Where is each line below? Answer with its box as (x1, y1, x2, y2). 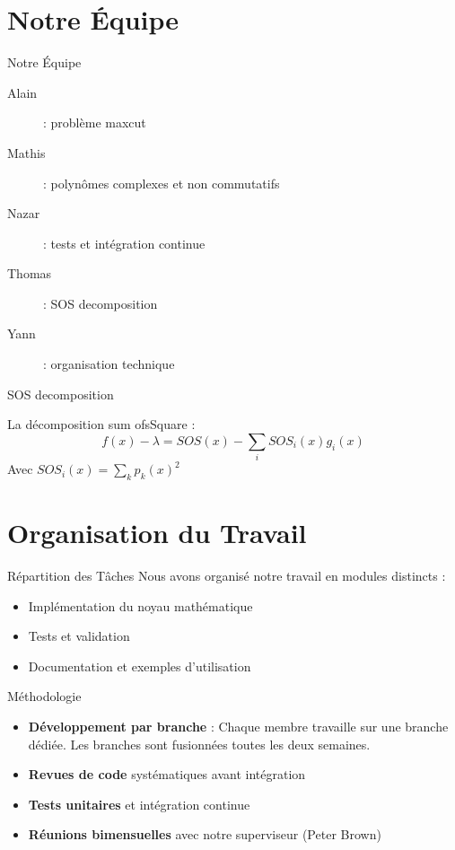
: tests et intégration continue (43, 233, 206, 252)
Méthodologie (7, 687, 82, 705)
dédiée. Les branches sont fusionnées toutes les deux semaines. (28, 734, 371, 753)
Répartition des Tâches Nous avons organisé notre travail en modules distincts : (7, 566, 446, 585)
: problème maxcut (43, 113, 146, 132)
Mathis (7, 143, 46, 162)
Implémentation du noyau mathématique (28, 596, 253, 615)
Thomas (7, 264, 52, 283)
